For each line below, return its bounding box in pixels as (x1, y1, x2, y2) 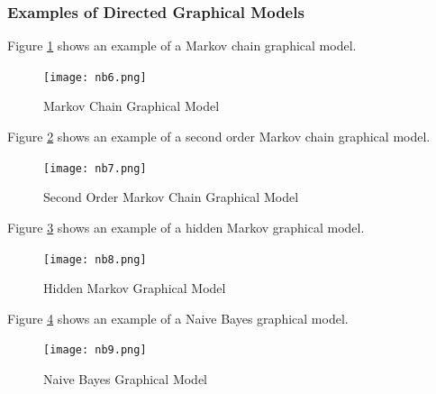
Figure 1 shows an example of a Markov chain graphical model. (7, 36, 357, 55)
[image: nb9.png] (43, 344, 147, 357)
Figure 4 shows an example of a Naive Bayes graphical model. (7, 308, 349, 327)
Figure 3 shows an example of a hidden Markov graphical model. (7, 217, 365, 236)
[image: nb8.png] (43, 252, 147, 266)
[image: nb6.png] (43, 70, 147, 84)
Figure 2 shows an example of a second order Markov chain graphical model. (7, 127, 431, 146)
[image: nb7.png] (43, 161, 147, 175)
